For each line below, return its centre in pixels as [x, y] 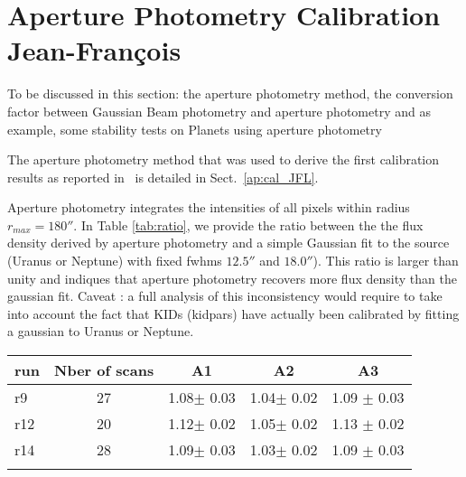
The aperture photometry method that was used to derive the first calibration [224, 159]
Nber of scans [104, 370]
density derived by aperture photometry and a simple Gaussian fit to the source [228, 243]
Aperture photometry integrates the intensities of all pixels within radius [209, 207]
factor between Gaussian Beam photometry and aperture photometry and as [219, 111]
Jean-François [94, 50]
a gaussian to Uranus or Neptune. [101, 331]
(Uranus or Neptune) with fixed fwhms [115, 261]
